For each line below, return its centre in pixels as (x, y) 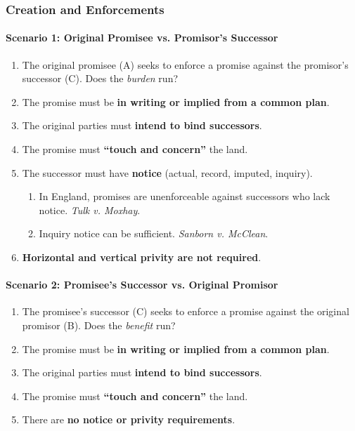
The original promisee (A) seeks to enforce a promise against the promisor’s (185, 64)
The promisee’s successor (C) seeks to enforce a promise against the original (186, 311)
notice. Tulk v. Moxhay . (90, 210)
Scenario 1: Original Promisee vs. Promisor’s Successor (142, 38)
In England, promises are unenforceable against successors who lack (185, 196)
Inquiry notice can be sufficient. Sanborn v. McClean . (154, 233)
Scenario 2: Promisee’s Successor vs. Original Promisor (142, 285)
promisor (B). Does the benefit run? (99, 325)
